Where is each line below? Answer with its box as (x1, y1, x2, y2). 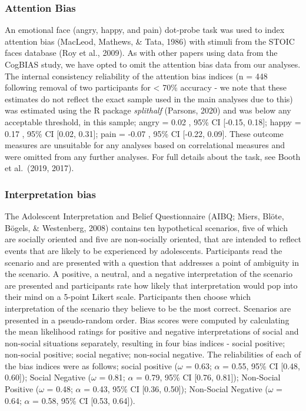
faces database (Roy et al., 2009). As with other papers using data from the (5, 46, 278, 59)
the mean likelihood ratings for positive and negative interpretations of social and (5, 325, 299, 338)
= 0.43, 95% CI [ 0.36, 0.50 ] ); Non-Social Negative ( (84, 383, 268, 395)
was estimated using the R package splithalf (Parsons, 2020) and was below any (5, 104, 291, 116)
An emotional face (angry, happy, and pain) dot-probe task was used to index (5, 24, 285, 36)
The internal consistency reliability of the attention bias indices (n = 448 (5, 69, 268, 82)
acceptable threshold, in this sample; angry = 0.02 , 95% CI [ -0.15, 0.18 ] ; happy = (5, 115, 301, 128)
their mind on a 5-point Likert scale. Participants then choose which (5, 290, 251, 303)
